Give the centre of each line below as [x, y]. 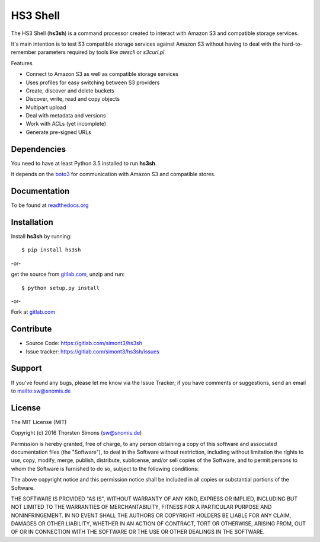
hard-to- [292, 44]
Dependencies [39, 149]
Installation [32, 222]
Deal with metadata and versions [66, 116]
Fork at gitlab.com [33, 312]
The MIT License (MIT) [39, 422]
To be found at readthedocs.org [50, 205]
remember [24, 52]
